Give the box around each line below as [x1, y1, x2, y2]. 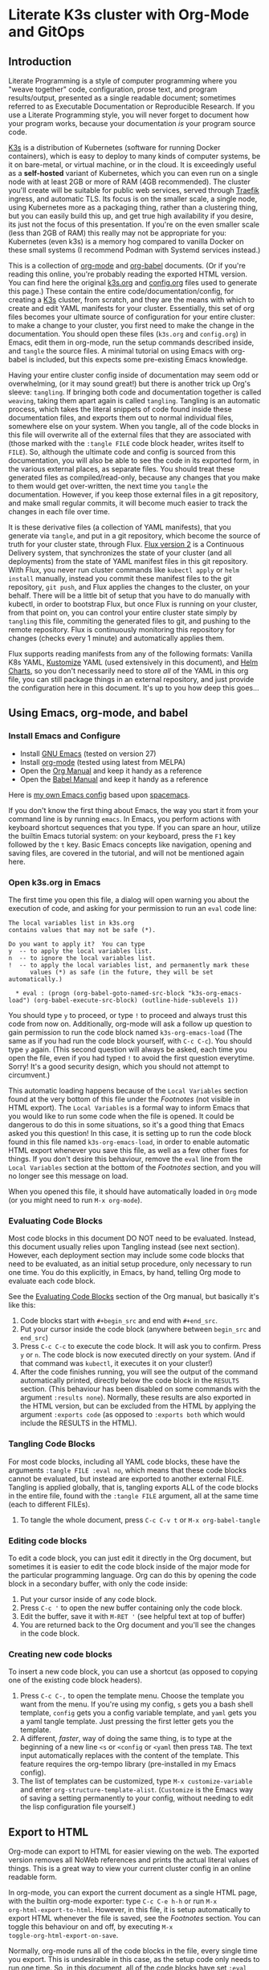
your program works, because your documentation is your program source [8, 119, 255, 128]
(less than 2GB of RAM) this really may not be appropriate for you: [8, 228, 227, 238]
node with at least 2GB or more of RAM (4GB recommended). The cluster [8, 177, 251, 186]
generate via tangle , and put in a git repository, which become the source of [8, 531, 261, 540]
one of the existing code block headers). [8, 1675, 143, 1685]
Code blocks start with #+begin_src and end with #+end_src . [19, 1316, 218, 1326]
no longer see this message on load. [8, 1171, 128, 1180]
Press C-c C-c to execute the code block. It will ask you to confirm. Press [19, 1342, 262, 1351]
